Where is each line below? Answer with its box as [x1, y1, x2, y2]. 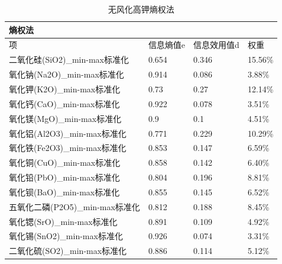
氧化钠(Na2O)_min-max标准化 [9, 68, 124, 81]
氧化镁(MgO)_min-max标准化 [9, 112, 122, 124]
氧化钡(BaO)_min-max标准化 [9, 185, 120, 198]
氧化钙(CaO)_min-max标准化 [9, 97, 120, 110]
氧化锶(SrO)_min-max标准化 [9, 215, 118, 227]
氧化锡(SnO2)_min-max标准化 [9, 230, 123, 242]
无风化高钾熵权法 [108, 3, 174, 15]
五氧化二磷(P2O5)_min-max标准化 [9, 200, 140, 213]
